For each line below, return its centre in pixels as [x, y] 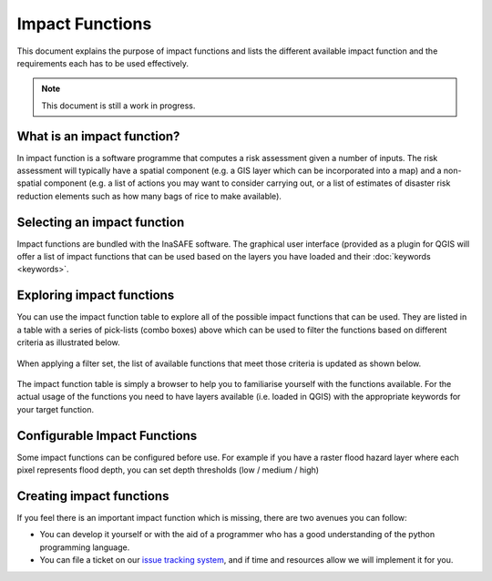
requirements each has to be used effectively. [102, 63]
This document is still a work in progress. [118, 106]
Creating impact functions [93, 496]
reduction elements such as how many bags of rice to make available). [149, 196]
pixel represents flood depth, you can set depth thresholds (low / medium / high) [168, 470]
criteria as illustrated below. [68, 342]
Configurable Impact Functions [107, 436]
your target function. [56, 409]
